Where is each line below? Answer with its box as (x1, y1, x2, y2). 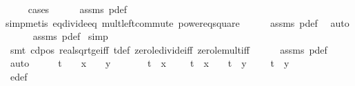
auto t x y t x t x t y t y (10, 56, 290, 70)
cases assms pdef (28, 2, 128, 16)
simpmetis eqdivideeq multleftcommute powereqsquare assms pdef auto (6, 15, 349, 30)
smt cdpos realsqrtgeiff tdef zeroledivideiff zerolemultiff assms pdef (10, 42, 327, 56)
